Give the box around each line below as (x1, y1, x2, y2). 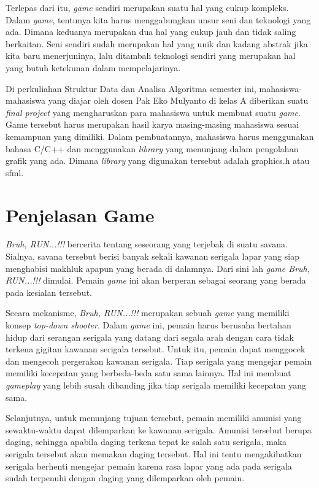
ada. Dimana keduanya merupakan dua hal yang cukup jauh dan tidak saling (6, 25, 296, 38)
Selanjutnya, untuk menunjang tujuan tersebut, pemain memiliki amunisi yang (6, 411, 302, 424)
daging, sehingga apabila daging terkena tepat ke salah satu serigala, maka (6, 435, 287, 448)
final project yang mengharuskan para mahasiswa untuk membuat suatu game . (6, 106, 301, 118)
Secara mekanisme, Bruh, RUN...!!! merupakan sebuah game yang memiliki (6, 306, 290, 319)
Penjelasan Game (6, 202, 155, 227)
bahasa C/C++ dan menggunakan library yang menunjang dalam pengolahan (6, 142, 299, 155)
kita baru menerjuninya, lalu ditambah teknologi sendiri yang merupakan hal (6, 49, 296, 62)
